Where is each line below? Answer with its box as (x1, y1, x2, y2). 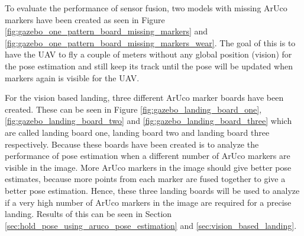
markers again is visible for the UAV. (5, 71, 140, 84)
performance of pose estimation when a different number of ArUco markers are (5, 149, 290, 162)
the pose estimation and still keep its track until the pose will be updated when (5, 59, 293, 72)
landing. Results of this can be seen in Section (5, 208, 172, 220)
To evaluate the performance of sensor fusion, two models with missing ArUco (5, 2, 287, 14)
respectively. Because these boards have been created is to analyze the (5, 138, 259, 150)
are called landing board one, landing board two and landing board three (5, 126, 270, 138)
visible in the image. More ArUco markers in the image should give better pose (5, 161, 292, 173)
